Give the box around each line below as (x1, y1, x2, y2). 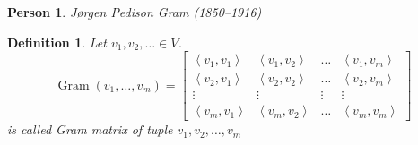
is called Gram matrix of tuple (7, 120, 173, 139)
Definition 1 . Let (7, 32, 107, 51)
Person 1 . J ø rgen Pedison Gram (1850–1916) (7, 3, 262, 21)
